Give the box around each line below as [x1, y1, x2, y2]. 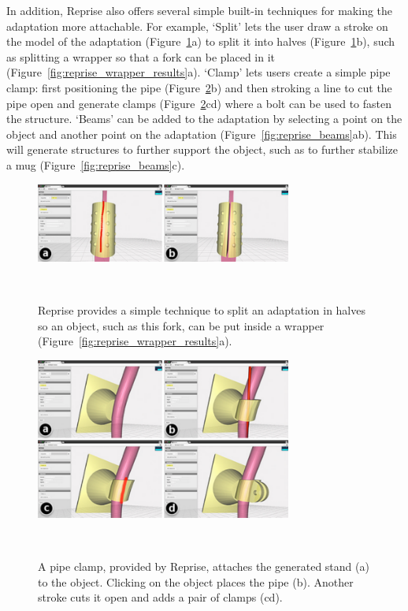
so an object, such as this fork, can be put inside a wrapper [38, 317, 325, 333]
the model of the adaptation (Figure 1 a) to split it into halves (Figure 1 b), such [6, 33, 395, 50]
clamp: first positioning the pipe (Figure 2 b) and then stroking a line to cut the [6, 79, 392, 95]
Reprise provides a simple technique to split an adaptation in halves [38, 302, 365, 319]
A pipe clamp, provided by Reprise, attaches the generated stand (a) [38, 558, 369, 575]
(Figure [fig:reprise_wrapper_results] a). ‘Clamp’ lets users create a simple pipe [6, 64, 391, 80]
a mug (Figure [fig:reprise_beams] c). [6, 156, 185, 173]
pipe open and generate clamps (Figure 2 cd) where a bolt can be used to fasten [6, 95, 391, 111]
